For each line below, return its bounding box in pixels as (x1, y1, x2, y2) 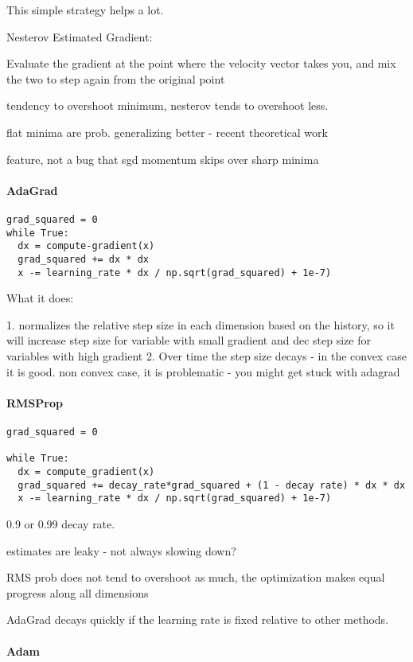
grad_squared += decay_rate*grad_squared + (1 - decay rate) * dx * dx (18, 479, 406, 491)
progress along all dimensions (6, 584, 149, 601)
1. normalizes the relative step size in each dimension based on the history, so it (6, 316, 395, 333)
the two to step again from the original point (6, 70, 225, 87)
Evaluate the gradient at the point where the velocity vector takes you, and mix (6, 55, 396, 72)
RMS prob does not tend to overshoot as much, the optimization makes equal (6, 569, 385, 586)
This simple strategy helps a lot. (6, 2, 164, 18)
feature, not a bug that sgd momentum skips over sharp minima (6, 150, 319, 167)
